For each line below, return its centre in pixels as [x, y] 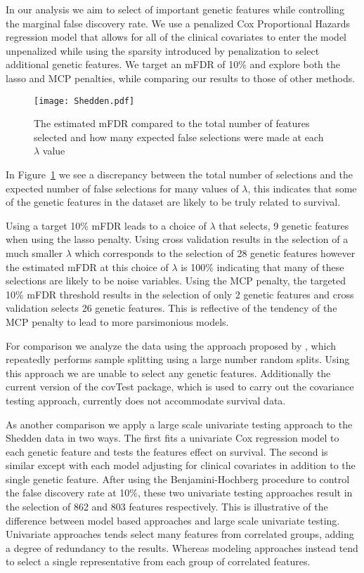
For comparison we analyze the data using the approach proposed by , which [171, 345]
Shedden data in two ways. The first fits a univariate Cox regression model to [173, 438]
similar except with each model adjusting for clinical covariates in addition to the [181, 465]
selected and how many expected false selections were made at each [179, 137]
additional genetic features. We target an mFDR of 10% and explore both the [173, 64]
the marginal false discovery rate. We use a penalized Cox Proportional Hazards [178, 23]
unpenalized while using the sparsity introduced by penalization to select [163, 50]
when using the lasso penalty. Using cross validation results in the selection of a [177, 239]
